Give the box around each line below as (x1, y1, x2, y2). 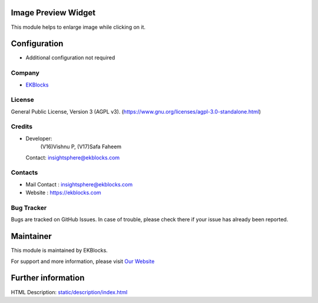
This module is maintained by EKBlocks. (11, 247, 108, 254)
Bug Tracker (11, 204, 47, 212)
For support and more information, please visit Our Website (11, 258, 155, 265)
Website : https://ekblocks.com (25, 189, 101, 197)
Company (11, 69, 39, 77)
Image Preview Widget (11, 8, 96, 18)
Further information (11, 273, 85, 283)
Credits (11, 122, 32, 131)
